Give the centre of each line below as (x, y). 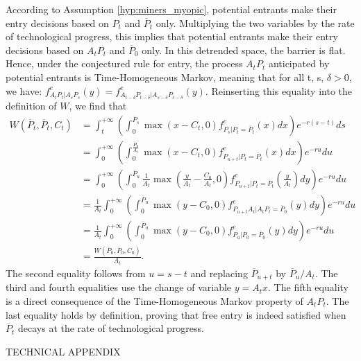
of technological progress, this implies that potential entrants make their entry (172, 36)
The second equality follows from (76, 273)
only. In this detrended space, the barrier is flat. (244, 50)
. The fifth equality (308, 287)
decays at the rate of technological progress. (111, 328)
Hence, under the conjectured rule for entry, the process (124, 63)
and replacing (219, 273)
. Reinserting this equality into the (279, 90)
